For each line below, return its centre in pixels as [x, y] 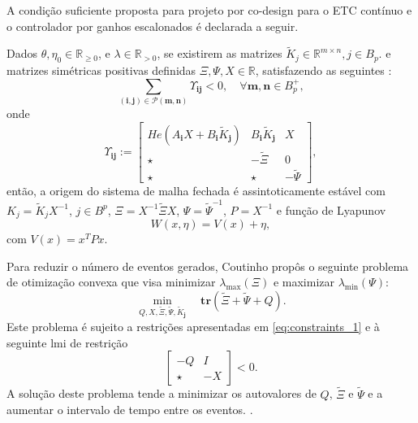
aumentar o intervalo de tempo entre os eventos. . [130, 410]
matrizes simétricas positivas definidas [101, 70]
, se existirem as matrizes [220, 53]
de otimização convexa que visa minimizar [111, 282]
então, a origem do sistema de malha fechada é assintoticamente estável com [196, 191]
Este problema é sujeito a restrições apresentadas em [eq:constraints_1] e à [193, 327]
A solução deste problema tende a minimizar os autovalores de [162, 393]
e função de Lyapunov [331, 209]
